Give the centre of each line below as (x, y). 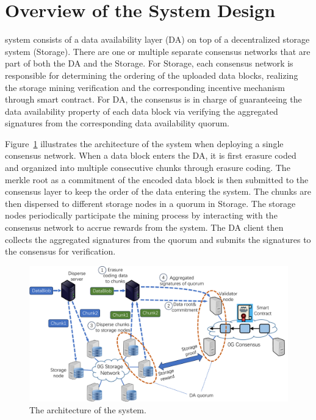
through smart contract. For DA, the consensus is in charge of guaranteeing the (153, 99)
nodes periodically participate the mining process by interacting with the (141, 215)
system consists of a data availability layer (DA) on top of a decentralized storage (157, 39)
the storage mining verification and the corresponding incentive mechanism (145, 87)
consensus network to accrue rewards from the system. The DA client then (144, 227)
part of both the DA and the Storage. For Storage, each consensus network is (149, 63)
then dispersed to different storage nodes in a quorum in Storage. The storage (150, 203)
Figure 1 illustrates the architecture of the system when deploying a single (144, 143)
